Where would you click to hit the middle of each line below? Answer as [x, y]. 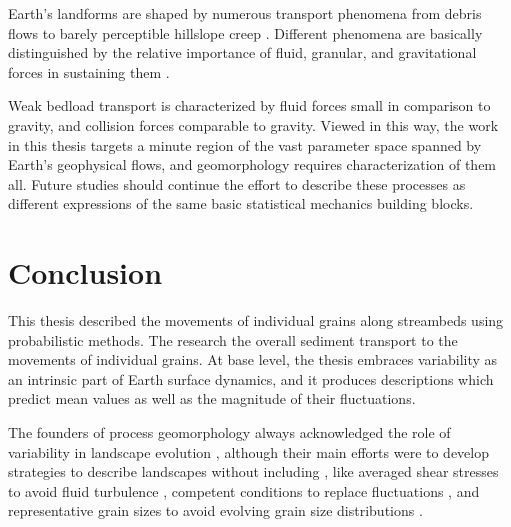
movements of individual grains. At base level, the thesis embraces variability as [253, 359]
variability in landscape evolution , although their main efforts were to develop [249, 451]
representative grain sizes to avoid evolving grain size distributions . [215, 510]
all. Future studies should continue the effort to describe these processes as [237, 183]
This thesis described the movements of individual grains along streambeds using [256, 320]
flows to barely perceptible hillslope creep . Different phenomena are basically [245, 32]
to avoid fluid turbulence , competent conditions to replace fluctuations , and [244, 490]
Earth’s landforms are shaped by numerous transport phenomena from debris [245, 13]
